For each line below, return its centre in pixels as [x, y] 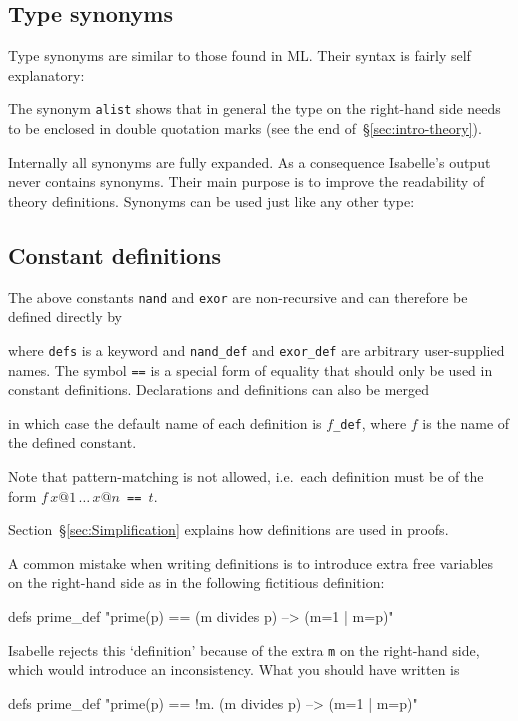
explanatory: [46, 74]
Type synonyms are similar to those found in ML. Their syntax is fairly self [239, 55]
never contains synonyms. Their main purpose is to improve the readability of [246, 181]
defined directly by [65, 316]
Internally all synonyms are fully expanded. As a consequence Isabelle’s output [249, 161]
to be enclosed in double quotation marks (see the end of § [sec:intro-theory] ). [245, 128]
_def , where [370, 422]
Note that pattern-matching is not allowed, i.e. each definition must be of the [246, 476]
